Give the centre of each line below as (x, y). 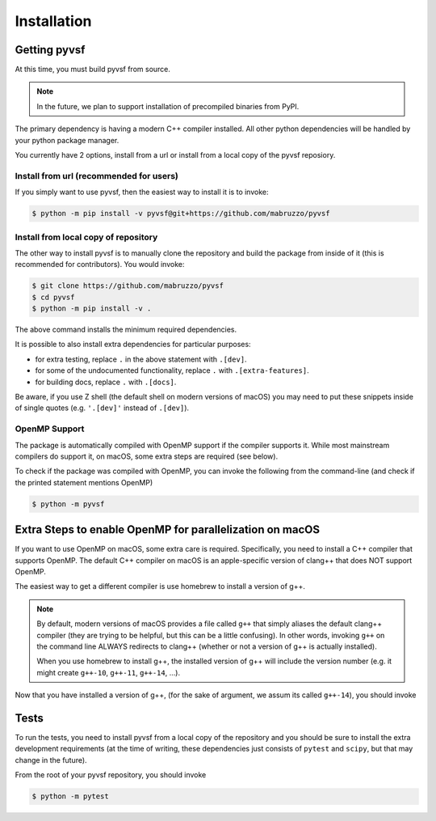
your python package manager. (67, 140)
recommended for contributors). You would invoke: (100, 264)
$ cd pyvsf (53, 297)
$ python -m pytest (70, 796)
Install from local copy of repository (86, 237)
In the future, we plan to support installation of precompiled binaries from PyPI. (168, 106)
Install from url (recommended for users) (97, 176)
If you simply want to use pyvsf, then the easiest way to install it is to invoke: (142, 192)
